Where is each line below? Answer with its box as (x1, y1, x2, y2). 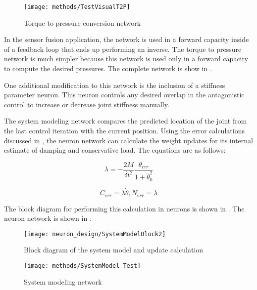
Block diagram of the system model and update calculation (24, 245, 204, 255)
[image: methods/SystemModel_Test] (24, 262, 141, 269)
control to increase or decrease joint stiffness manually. (4, 99, 169, 109)
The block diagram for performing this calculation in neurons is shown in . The (4, 203, 245, 213)
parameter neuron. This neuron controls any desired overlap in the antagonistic (4, 89, 245, 100)
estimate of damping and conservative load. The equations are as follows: (4, 145, 226, 155)
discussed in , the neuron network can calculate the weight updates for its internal (4, 135, 253, 145)
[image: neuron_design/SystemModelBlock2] (24, 230, 166, 238)
